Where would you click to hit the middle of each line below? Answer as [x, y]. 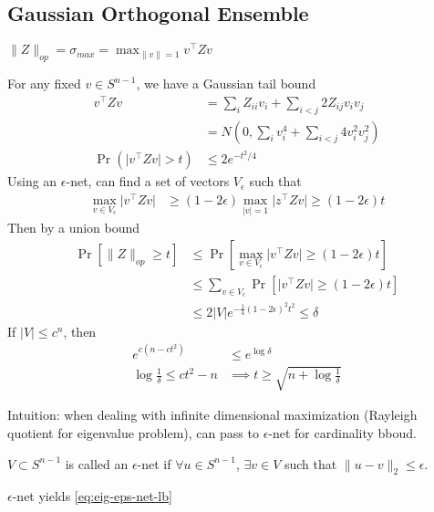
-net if [154, 463]
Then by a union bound [74, 228]
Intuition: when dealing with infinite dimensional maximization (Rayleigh [212, 415]
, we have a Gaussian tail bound [226, 84]
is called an [97, 463]
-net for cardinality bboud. [342, 432]
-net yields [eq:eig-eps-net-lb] [92, 496]
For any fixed [44, 84]
